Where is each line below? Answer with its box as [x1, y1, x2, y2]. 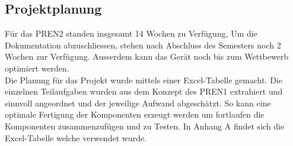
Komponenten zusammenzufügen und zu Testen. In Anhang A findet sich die [5, 119, 285, 132]
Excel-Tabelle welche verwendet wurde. [5, 131, 147, 144]
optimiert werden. [5, 61, 69, 74]
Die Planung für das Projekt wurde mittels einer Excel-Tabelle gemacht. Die [5, 73, 282, 86]
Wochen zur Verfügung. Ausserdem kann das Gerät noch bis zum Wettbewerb [5, 50, 289, 63]
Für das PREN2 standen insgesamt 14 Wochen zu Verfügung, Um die [5, 27, 257, 40]
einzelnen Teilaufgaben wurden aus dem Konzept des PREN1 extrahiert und [5, 85, 283, 98]
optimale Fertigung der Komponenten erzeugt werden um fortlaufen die [5, 108, 265, 121]
